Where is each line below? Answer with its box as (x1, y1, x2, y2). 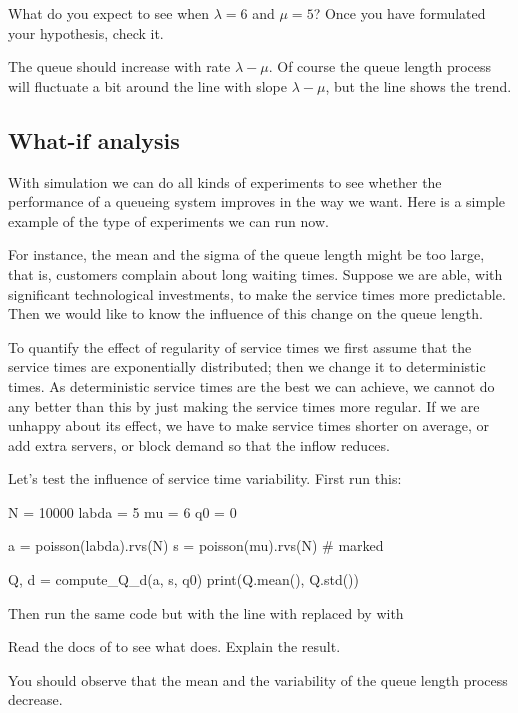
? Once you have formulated (313, 3, 486, 23)
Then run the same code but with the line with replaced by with (8, 602, 404, 623)
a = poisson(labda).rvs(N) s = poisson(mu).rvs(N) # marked (8, 535, 384, 556)
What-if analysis (8, 124, 180, 155)
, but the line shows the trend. (325, 75, 512, 96)
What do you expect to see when (8, 3, 210, 23)
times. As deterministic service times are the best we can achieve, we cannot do (8, 375, 495, 396)
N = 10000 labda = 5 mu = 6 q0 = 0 (8, 501, 237, 522)
